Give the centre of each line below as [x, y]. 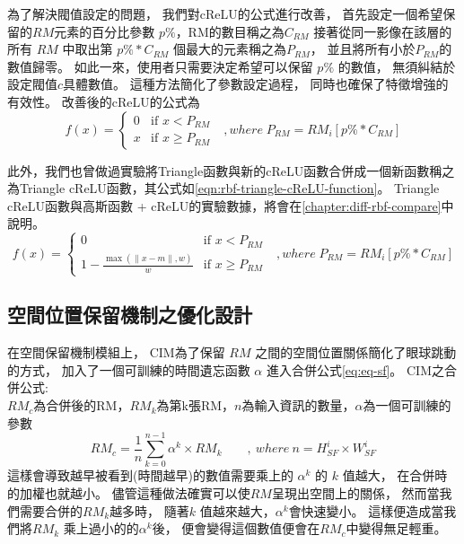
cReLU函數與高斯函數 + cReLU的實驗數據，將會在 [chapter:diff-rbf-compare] [224, 205]
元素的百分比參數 [105, 31]
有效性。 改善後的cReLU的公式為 [104, 101]
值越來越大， [237, 510]
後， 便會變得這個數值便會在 [236, 528]
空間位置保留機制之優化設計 [130, 315]
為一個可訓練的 [407, 405]
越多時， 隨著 [149, 510]
